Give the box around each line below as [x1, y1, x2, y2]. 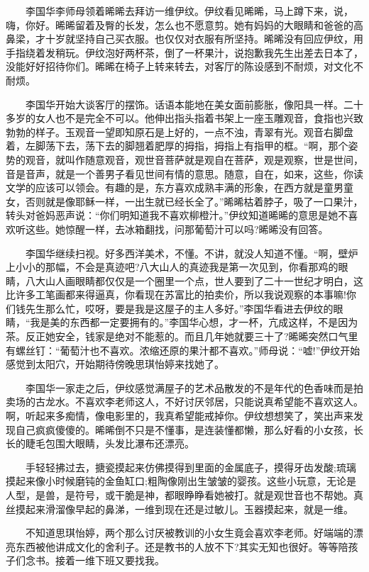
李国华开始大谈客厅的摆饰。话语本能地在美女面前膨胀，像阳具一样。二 [25, 96, 353, 111]
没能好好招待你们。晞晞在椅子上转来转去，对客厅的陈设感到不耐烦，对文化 [6, 59, 353, 74]
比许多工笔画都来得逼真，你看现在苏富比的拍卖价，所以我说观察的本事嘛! [6, 287, 346, 302]
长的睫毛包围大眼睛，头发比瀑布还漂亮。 [6, 436, 194, 451]
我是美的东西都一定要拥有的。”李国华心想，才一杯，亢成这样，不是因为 [30, 315, 358, 330]
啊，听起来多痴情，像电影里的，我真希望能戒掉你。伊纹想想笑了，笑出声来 [6, 408, 353, 423]
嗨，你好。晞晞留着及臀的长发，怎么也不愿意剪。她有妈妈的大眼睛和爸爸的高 [6, 17, 363, 32]
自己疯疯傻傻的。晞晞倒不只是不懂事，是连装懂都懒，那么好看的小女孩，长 [15, 422, 363, 437]
